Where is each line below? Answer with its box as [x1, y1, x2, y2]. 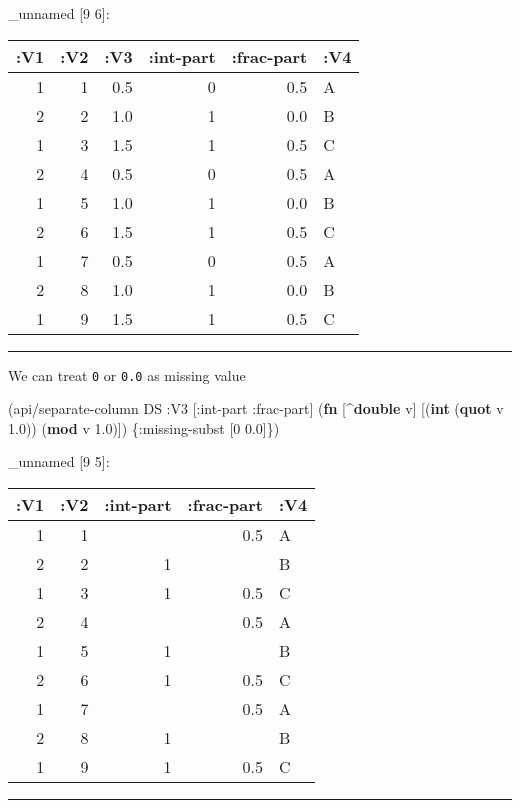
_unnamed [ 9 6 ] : [8, 3, 110, 23]
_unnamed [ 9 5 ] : [8, 451, 110, 472]
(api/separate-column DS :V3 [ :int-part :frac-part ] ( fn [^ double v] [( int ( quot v [8, 398, 504, 419]
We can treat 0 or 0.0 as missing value [8, 364, 246, 385]
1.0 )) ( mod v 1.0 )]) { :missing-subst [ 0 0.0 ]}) [8, 417, 280, 438]
